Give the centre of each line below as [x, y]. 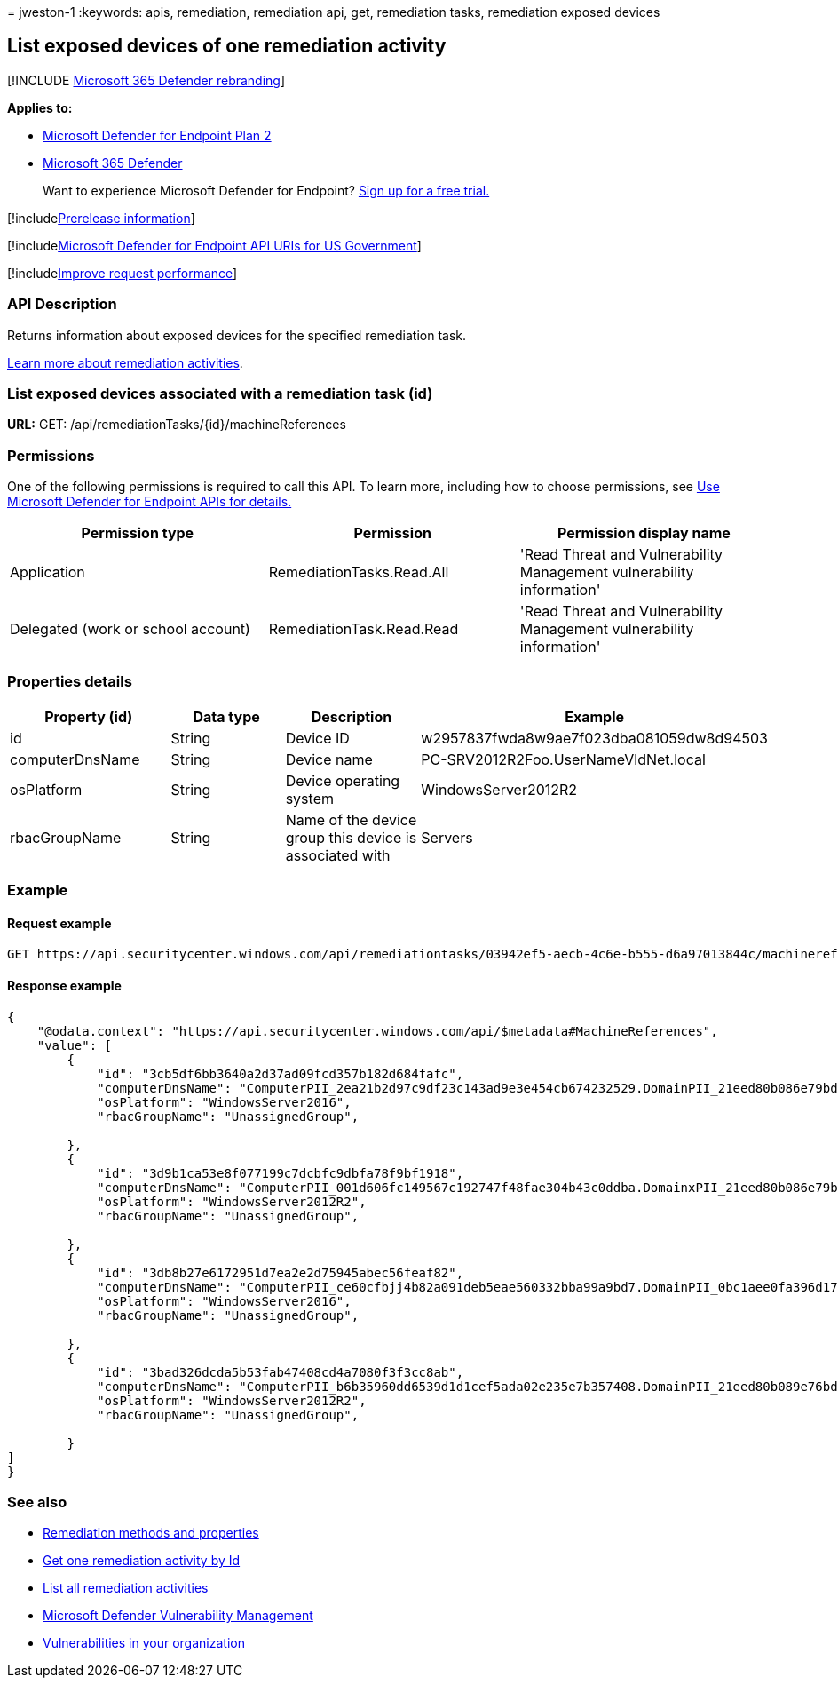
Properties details [70, 682]
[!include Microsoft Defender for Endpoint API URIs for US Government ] [214, 245]
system [309, 798]
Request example [59, 923]
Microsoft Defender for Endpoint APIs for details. [150, 502]
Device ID [317, 738]
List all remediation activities [126, 1588]
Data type [226, 716]
